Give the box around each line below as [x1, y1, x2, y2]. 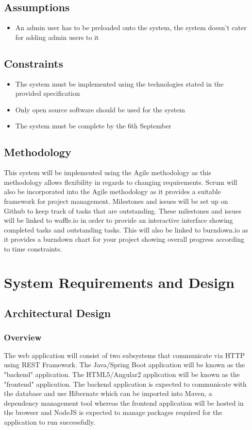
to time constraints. [4, 243, 62, 253]
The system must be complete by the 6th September [15, 121, 171, 131]
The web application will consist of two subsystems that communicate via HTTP [4, 350, 245, 360]
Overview [4, 331, 42, 343]
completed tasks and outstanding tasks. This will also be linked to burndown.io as [4, 224, 249, 234]
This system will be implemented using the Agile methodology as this [4, 167, 211, 178]
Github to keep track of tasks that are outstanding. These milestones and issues [4, 205, 241, 215]
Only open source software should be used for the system [15, 104, 185, 114]
